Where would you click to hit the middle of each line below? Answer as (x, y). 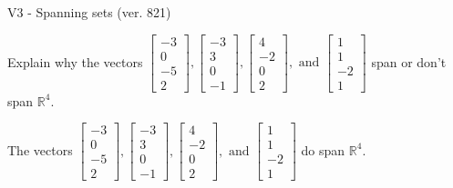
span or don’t (409, 61)
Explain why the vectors (75, 61)
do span (323, 149)
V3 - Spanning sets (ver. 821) (89, 12)
